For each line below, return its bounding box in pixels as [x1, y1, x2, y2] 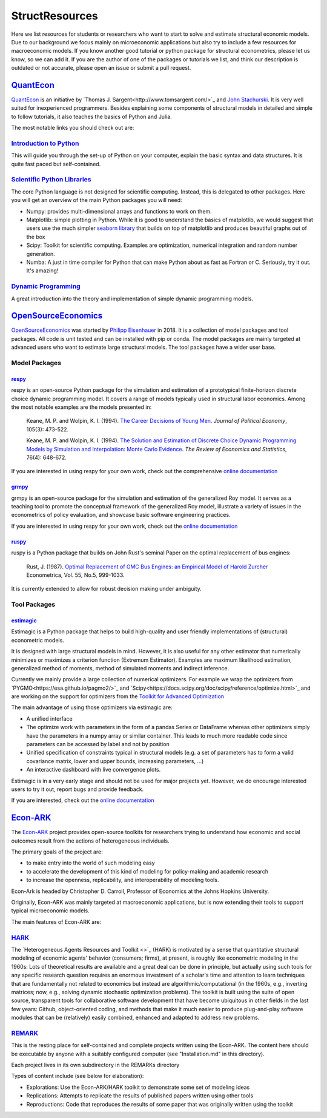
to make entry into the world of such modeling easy [26, 859, 155, 867]
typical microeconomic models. [11, 907, 90, 914]
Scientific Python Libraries [11, 175, 91, 184]
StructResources [11, 9, 98, 22]
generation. [26, 250, 55, 257]
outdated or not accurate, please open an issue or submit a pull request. [11, 64, 191, 72]
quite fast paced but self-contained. [11, 160, 101, 167]
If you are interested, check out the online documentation [11, 796, 154, 804]
